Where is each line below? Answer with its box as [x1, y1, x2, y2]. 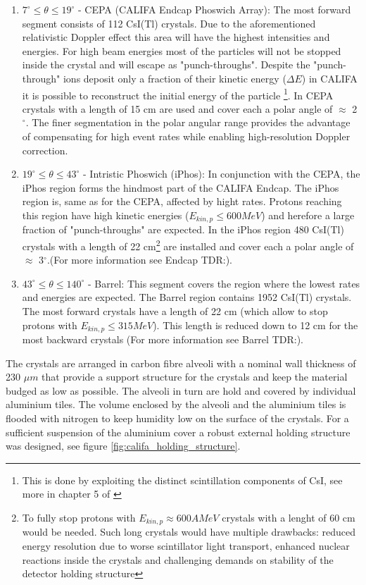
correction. [22, 142, 68, 157]
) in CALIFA [301, 70, 358, 85]
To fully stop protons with [22, 510, 136, 525]
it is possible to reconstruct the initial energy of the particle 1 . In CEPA [22, 85, 334, 102]
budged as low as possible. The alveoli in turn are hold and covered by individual [6, 383, 356, 398]
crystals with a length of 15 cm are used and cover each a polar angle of [22, 101, 333, 116]
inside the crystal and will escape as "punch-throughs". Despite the [22, 57, 310, 72]
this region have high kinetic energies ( [22, 207, 189, 222]
